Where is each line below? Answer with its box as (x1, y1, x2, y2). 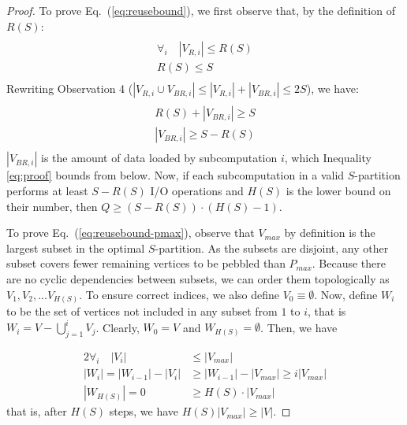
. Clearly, (95, 319, 140, 335)
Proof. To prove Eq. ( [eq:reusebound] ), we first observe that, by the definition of (6, 2, 395, 18)
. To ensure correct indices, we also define (79, 286, 280, 302)
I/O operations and (150, 183, 244, 199)
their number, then (6, 198, 98, 214)
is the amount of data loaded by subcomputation (41, 150, 278, 166)
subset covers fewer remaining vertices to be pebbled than (6, 255, 286, 272)
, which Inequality (284, 150, 372, 166)
